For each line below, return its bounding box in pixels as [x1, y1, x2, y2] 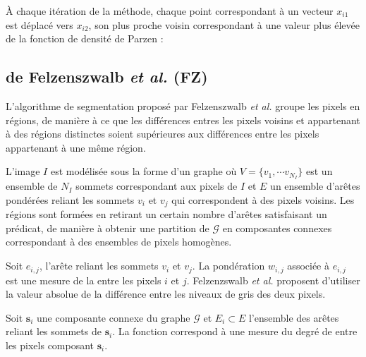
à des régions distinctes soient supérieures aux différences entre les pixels [6, 126, 319, 141]
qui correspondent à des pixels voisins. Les [171, 192, 355, 207]
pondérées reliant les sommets [6, 192, 135, 207]
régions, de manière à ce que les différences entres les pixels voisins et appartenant [6, 112, 360, 127]
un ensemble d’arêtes [270, 178, 360, 193]
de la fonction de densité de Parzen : [6, 31, 164, 46]
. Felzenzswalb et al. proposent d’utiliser [186, 272, 360, 287]
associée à [287, 258, 329, 273]
